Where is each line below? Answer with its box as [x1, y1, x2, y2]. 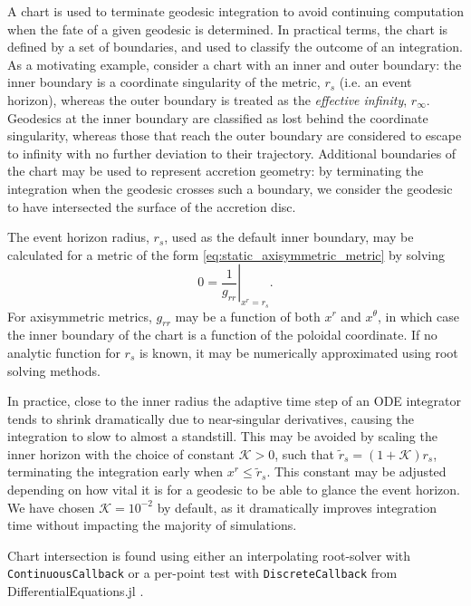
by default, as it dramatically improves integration [157, 497, 437, 516]
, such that [274, 444, 334, 463]
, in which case [377, 306, 459, 325]
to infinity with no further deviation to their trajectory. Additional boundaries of [7, 143, 457, 162]
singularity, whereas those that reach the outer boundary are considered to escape [7, 126, 462, 145]
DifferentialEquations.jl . [7, 582, 144, 601]
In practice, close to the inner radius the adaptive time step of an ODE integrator [7, 391, 461, 410]
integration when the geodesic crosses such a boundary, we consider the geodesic [7, 178, 453, 197]
